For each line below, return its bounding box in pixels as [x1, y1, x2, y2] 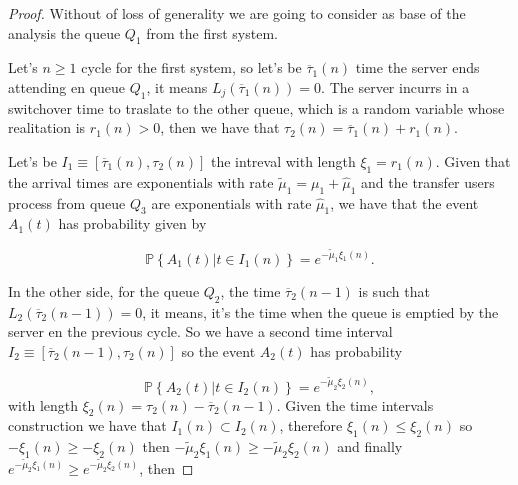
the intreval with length [210, 150, 356, 171]
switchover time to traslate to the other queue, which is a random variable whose [8, 97, 505, 118]
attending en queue [8, 76, 126, 97]
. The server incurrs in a [321, 76, 470, 97]
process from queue [8, 192, 126, 213]
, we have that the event [330, 192, 479, 213]
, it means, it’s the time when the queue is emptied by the [142, 301, 499, 322]
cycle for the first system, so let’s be [81, 57, 302, 78]
